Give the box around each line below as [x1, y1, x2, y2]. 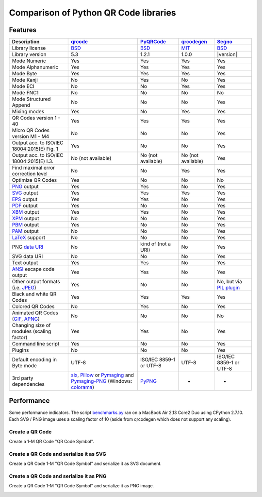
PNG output [12, 183, 39, 190]
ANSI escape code [12, 266, 55, 273]
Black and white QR [12, 291, 57, 297]
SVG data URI [12, 253, 43, 260]
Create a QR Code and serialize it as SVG [9, 450, 107, 457]
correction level [12, 171, 48, 177]
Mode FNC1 [12, 89, 39, 96]
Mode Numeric [12, 57, 46, 64]
